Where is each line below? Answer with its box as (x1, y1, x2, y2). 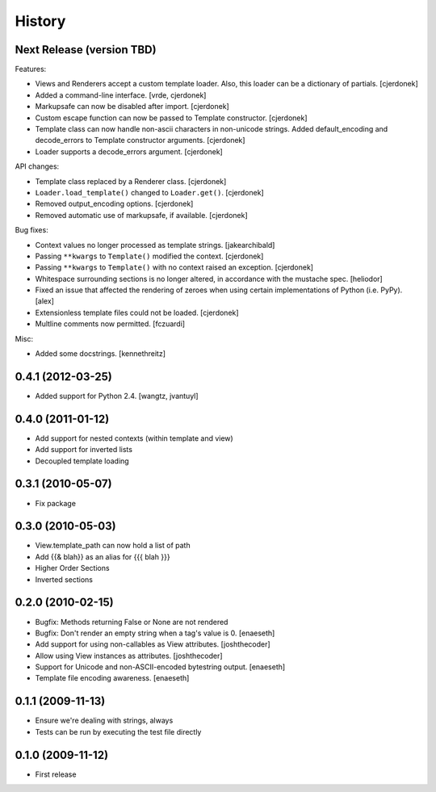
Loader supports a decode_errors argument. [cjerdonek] (35, 146, 224, 157)
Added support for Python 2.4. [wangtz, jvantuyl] (35, 391, 199, 400)
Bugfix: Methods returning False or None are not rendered (35, 617, 228, 626)
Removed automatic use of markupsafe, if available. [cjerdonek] (35, 210, 248, 220)
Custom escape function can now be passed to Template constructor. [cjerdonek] (35, 113, 308, 123)
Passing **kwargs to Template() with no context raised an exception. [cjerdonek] (35, 262, 314, 272)
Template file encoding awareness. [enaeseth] (35, 673, 190, 683)
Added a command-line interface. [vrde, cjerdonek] (35, 90, 207, 100)
